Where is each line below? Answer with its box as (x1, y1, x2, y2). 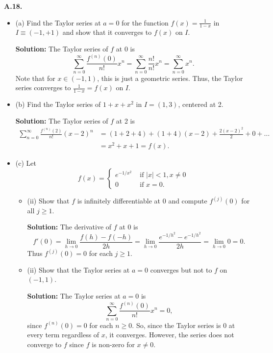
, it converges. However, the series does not (105, 329, 234, 340)
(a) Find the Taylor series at (15, 17, 101, 27)
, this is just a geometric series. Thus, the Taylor (97, 73, 243, 83)
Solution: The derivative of (27, 222, 112, 232)
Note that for (15, 73, 55, 83)
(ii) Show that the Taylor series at (27, 264, 130, 275)
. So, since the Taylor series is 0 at (132, 320, 235, 330)
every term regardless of (27, 329, 99, 340)
